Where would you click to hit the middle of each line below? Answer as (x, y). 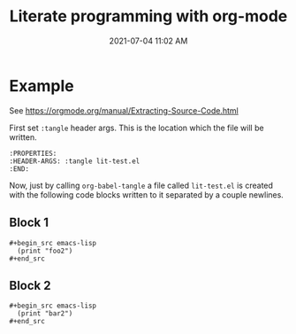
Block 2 (30, 285)
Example (42, 85)
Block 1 (29, 223)
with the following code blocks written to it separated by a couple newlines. (147, 194)
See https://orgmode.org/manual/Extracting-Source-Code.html (124, 110)
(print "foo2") (45, 251)
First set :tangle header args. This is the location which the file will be (137, 128)
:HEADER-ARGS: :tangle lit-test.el (75, 161)
